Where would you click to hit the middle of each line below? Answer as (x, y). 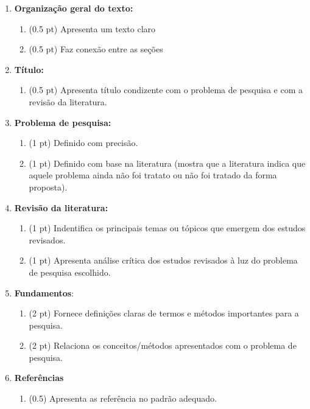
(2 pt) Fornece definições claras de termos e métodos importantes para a (164, 313)
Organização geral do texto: (74, 8)
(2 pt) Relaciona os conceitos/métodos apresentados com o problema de (163, 345)
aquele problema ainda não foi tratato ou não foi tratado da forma (153, 175)
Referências (39, 378)
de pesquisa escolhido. (70, 272)
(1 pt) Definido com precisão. (83, 143)
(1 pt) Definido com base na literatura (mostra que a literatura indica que (167, 163)
